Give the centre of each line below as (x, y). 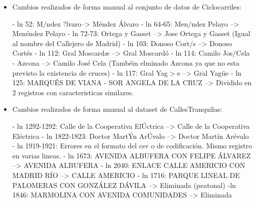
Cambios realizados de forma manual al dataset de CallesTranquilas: (117, 109)
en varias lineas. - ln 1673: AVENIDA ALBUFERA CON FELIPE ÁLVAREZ (132, 155)
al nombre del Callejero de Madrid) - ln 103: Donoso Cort (101, 43)
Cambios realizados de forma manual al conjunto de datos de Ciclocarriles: (127, 7)
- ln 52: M (28, 23)
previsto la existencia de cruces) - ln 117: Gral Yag (90, 72)
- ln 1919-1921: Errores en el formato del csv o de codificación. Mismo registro (132, 146)
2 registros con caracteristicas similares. (73, 92)
